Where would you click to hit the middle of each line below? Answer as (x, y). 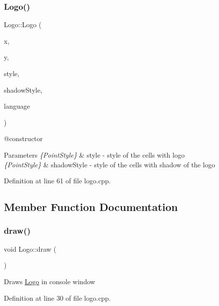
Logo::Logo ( (23, 24)
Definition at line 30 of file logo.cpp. (57, 298)
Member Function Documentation (91, 207)
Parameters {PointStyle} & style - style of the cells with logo (94, 154)
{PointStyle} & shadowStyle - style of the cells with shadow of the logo (109, 164)
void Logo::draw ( (30, 249)
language (17, 106)
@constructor (23, 138)
